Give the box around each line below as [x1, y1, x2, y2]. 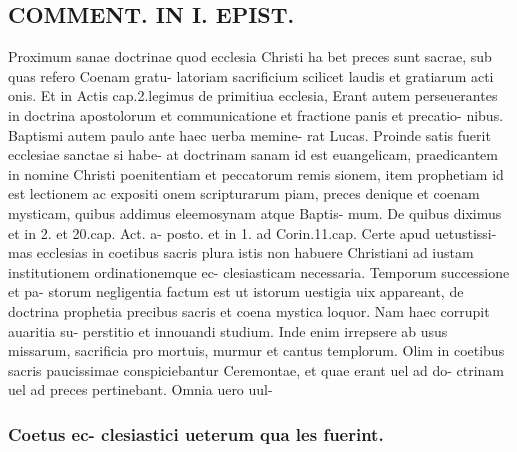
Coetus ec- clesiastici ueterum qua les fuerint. [8, 421, 384, 446]
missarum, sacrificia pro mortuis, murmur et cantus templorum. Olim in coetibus [8, 340, 505, 361]
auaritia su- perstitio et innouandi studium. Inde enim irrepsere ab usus [8, 320, 448, 341]
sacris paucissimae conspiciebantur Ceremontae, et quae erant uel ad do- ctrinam [8, 359, 504, 380]
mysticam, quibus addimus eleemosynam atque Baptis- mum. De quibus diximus [8, 202, 502, 223]
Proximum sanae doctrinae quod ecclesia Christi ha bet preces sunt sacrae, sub [8, 46, 492, 67]
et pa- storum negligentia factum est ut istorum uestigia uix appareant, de [8, 281, 464, 302]
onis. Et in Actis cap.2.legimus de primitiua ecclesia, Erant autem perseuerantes [8, 85, 498, 106]
